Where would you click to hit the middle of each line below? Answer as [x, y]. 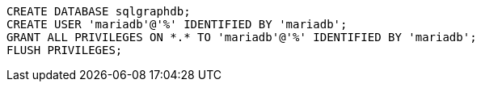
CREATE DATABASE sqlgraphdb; [99, 11]
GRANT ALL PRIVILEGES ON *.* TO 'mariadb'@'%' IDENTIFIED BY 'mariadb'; [242, 37]
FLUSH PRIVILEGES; [65, 50]
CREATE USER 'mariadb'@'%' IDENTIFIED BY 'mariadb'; [177, 24]
